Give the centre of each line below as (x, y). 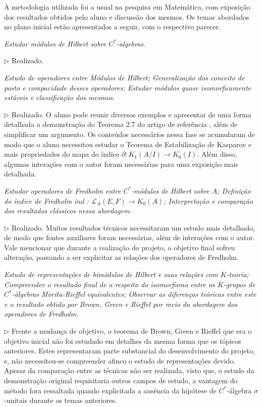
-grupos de (239, 284)
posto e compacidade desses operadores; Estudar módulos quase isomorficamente (127, 87)
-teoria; (238, 274)
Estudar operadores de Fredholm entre (63, 190)
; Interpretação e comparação (208, 200)
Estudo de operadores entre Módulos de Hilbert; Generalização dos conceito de (124, 77)
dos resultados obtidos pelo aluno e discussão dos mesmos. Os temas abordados (127, 16)
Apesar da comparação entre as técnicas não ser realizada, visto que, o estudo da (129, 370)
